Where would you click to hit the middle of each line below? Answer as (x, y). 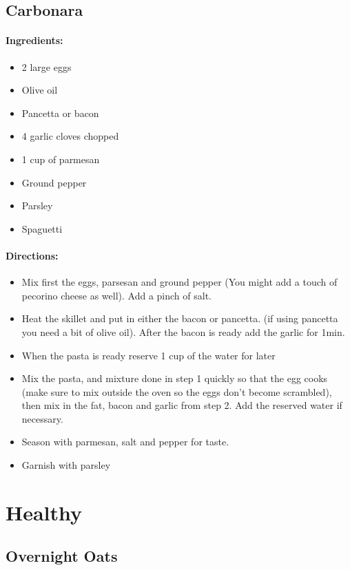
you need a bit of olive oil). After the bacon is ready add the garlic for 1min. (183, 331)
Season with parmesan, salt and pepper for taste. (125, 442)
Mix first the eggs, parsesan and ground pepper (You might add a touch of (179, 282)
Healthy (44, 512)
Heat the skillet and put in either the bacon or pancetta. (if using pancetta (180, 318)
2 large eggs (47, 66)
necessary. (42, 418)
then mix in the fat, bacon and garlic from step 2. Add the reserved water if (182, 405)
